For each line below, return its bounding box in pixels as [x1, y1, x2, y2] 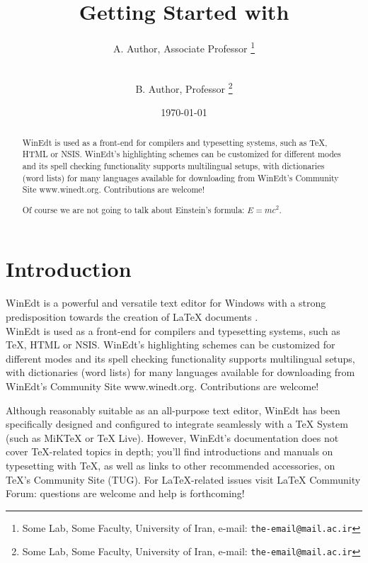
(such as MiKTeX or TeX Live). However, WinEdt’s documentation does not [6, 430, 339, 445]
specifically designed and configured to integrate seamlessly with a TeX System [6, 416, 348, 431]
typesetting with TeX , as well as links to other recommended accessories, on [6, 457, 335, 472]
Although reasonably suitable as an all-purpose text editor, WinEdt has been [6, 402, 340, 417]
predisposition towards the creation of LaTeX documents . [6, 309, 258, 324]
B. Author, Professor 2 [135, 79, 233, 96]
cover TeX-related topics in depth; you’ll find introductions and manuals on [6, 444, 333, 459]
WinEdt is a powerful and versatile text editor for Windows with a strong [6, 295, 326, 310]
